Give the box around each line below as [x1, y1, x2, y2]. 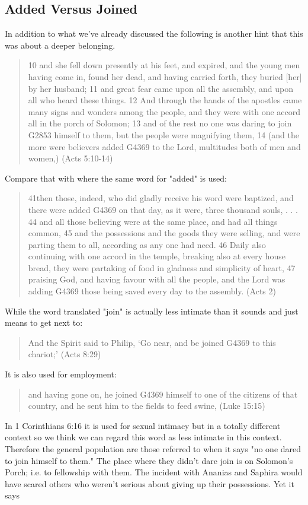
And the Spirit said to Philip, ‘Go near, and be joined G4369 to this [28, 336, 276, 348]
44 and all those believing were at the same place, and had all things [28, 215, 278, 227]
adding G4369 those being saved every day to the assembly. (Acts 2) [28, 285, 276, 297]
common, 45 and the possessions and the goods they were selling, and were [28, 227, 300, 239]
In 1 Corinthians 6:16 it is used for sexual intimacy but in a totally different [5, 419, 281, 431]
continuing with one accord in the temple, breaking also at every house [28, 250, 286, 262]
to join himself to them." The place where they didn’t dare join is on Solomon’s [5, 454, 293, 466]
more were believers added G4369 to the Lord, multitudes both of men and [28, 140, 301, 153]
